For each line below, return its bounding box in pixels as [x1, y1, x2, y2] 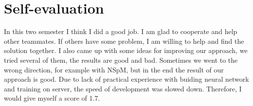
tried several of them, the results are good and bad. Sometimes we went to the [4, 54, 238, 65]
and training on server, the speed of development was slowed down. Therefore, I [4, 83, 242, 93]
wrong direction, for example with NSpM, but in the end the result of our [4, 64, 224, 74]
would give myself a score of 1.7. [4, 93, 100, 103]
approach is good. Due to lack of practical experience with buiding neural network [4, 74, 249, 84]
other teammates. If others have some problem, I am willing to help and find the [4, 35, 244, 46]
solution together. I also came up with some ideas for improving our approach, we [4, 45, 248, 55]
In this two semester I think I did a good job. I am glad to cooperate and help [4, 26, 237, 36]
